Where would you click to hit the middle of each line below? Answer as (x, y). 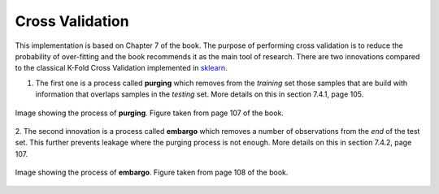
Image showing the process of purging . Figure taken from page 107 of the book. (150, 113)
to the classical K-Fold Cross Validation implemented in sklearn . (121, 68)
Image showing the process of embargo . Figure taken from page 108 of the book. (152, 172)
